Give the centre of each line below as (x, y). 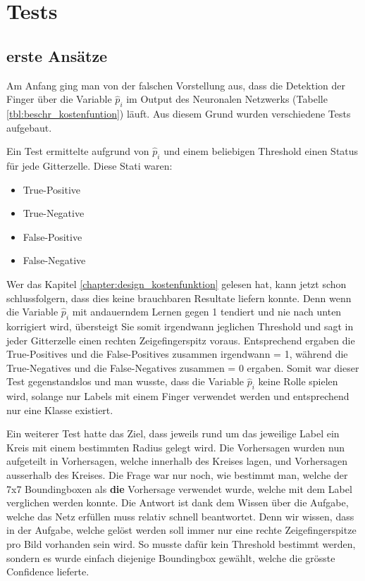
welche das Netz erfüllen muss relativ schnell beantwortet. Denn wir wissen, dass (180, 516)
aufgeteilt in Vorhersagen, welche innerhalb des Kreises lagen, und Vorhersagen (177, 461)
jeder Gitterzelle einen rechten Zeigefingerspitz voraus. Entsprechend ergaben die (181, 340)
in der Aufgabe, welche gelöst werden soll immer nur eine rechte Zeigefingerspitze (181, 530)
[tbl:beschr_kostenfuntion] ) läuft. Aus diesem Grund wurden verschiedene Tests (179, 113)
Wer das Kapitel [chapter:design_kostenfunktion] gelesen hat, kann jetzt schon (177, 283)
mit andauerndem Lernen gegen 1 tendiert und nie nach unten (207, 312)
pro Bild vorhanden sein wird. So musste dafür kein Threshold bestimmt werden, (181, 544)
